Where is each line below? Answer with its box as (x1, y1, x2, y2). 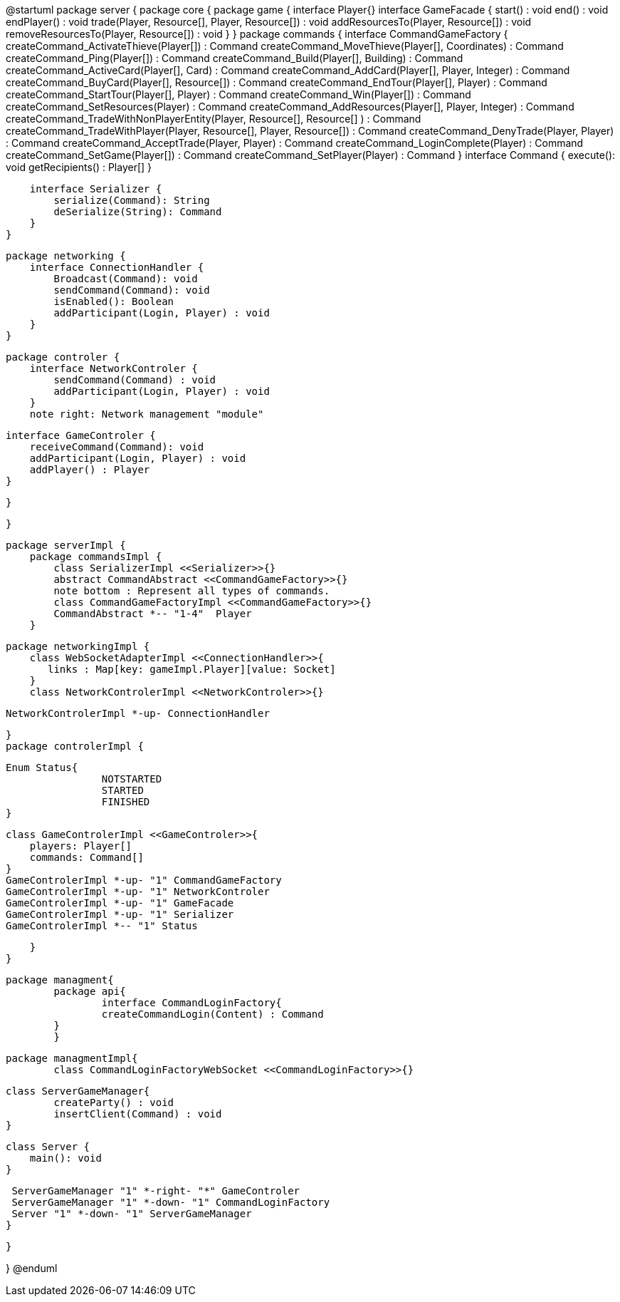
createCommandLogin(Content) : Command (101, 1008, 324, 1020)
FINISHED (101, 796, 150, 807)
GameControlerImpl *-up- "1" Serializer (6, 909, 234, 920)
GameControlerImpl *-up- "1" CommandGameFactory (6, 874, 282, 886)
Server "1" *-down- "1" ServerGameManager (11, 1208, 252, 1219)
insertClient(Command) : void (53, 1108, 222, 1120)
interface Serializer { (29, 183, 162, 195)
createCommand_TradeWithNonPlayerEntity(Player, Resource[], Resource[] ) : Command (6, 113, 421, 125)
